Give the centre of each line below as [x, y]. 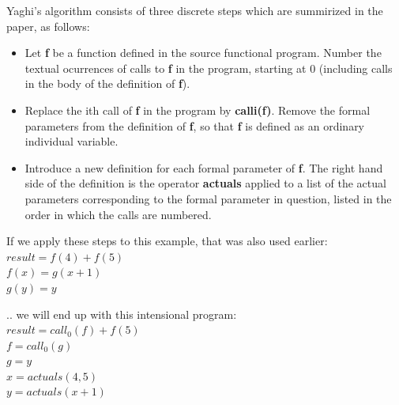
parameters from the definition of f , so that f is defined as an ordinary [195, 125]
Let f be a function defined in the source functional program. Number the [203, 53]
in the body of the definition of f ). [107, 83]
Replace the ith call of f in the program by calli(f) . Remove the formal [198, 110]
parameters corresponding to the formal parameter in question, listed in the [208, 198]
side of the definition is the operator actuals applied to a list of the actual [205, 183]
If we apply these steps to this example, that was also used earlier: [167, 241]
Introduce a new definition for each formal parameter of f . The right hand [204, 167]
